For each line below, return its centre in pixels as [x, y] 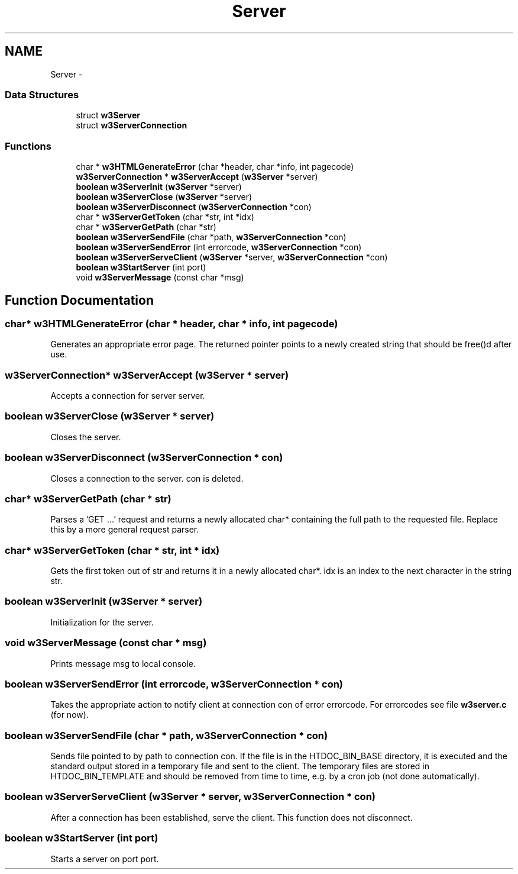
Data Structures [42, 94]
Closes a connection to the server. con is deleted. [147, 478]
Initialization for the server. [102, 622]
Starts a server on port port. [105, 859]
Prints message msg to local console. [123, 663]
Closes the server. [86, 437]
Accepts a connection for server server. [128, 396]
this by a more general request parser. [125, 530]
